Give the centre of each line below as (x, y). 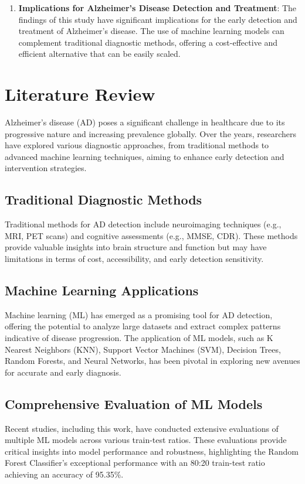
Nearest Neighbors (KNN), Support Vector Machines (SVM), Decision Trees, (143, 349)
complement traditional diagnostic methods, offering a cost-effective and (148, 42)
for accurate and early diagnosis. (63, 372)
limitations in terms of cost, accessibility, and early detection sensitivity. (134, 259)
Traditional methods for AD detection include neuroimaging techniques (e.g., (143, 224)
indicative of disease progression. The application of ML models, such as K (139, 338)
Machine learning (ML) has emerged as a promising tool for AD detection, (139, 314)
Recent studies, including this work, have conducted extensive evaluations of (142, 428)
